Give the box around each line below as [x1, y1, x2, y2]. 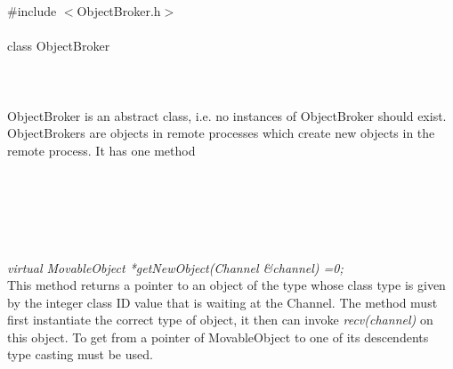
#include [7, 2, 57, 20]
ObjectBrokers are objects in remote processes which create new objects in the [7, 124, 435, 142]
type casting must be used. [7, 345, 153, 364]
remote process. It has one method [7, 140, 196, 159]
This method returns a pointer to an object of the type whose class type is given [7, 276, 446, 294]
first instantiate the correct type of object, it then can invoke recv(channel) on [7, 310, 433, 329]
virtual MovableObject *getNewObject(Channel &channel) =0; [7, 258, 344, 277]
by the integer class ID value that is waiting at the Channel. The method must [7, 293, 438, 311]
